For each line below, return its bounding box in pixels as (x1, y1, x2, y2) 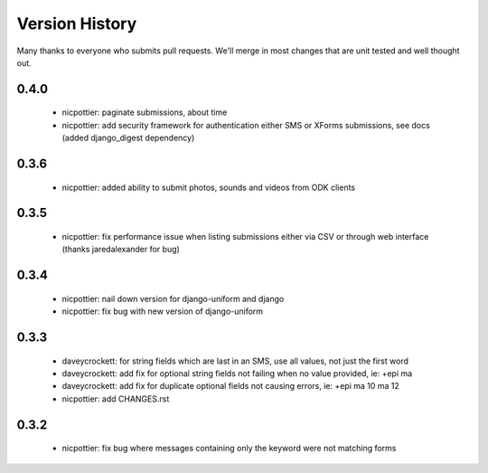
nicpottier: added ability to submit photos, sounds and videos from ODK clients (61, 182, 356, 193)
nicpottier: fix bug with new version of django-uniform (61, 306, 264, 317)
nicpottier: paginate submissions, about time (61, 107, 228, 118)
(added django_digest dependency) (61, 132, 195, 144)
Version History (16, 14, 137, 33)
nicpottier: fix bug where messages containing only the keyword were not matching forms (61, 443, 397, 454)
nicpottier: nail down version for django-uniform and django (61, 293, 285, 304)
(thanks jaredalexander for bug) (61, 244, 180, 255)
